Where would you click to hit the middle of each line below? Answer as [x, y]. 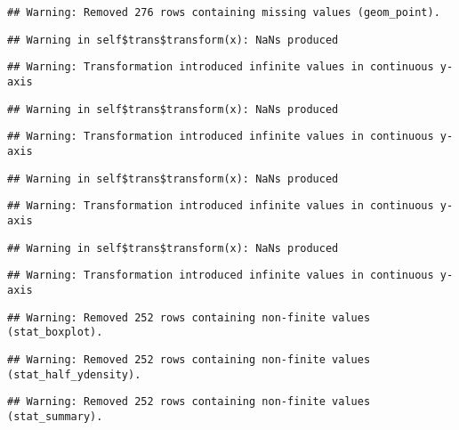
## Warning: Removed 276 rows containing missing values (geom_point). [224, 12]
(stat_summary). [55, 416]
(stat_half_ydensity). [74, 374]
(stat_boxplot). [55, 333]
